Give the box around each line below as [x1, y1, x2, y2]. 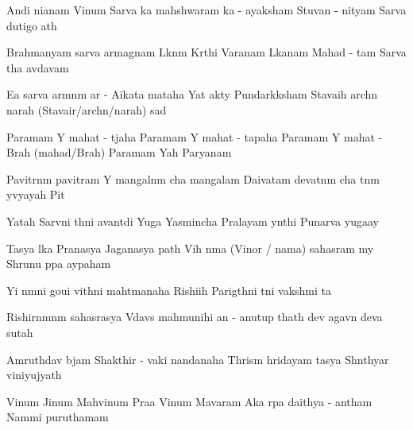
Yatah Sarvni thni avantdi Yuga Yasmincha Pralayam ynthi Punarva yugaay [6, 212, 379, 229]
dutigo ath [6, 17, 57, 33]
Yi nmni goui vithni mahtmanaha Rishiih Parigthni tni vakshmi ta [6, 281, 332, 298]
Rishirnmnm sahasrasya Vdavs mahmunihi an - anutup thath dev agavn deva [6, 308, 383, 325]
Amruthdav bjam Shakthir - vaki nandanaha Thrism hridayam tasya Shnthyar [6, 351, 389, 367]
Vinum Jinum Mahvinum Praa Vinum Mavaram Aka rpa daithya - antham [6, 393, 372, 409]
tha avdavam [6, 59, 69, 76]
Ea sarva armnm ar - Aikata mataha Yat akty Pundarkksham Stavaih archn [6, 86, 378, 103]
